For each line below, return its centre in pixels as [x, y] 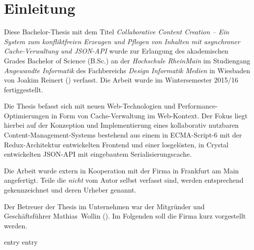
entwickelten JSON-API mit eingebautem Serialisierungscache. [98, 154]
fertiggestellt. [24, 89]
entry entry [21, 242]
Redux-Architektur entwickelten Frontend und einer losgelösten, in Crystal [116, 144]
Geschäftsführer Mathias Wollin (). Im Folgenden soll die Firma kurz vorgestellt [125, 216]
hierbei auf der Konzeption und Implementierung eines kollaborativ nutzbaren [121, 125]
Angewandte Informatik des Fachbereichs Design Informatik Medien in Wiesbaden [127, 70]
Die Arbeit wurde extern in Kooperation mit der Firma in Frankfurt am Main [122, 170]
